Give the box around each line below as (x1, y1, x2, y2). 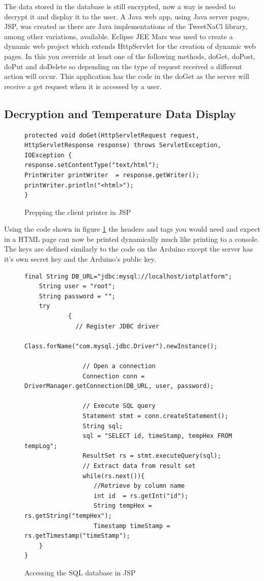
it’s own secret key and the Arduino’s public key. (4, 254, 156, 264)
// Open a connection (82, 363, 156, 370)
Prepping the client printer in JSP (24, 206, 131, 217)
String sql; (82, 422, 123, 430)
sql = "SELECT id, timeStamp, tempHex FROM (82, 432, 232, 440)
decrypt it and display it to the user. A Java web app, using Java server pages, (4, 11, 249, 21)
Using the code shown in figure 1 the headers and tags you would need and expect (4, 224, 260, 234)
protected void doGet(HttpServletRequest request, (24, 131, 199, 139)
